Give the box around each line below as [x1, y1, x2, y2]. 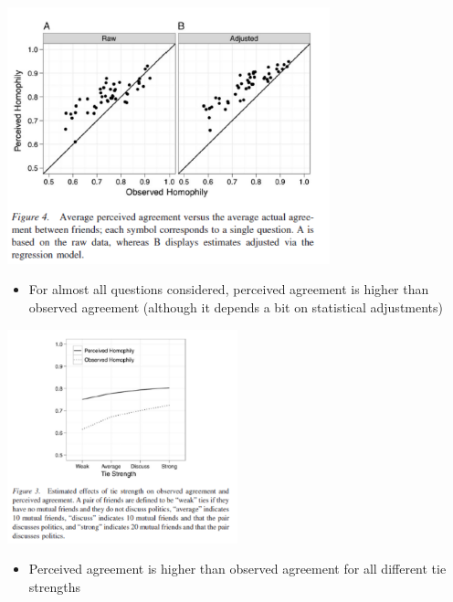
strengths [28, 577, 80, 597]
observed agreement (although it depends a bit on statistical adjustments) [28, 298, 444, 317]
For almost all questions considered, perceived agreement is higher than [28, 280, 429, 299]
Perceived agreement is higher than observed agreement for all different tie [28, 559, 447, 578]
